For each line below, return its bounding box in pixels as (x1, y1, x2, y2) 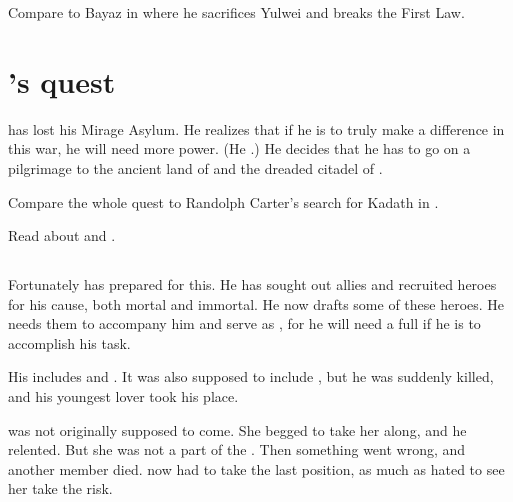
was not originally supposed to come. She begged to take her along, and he (8, 419, 467, 440)
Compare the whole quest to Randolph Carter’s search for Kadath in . (8, 191, 439, 212)
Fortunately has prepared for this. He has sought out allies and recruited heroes (8, 274, 497, 295)
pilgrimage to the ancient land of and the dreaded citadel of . (8, 157, 383, 178)
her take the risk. (8, 478, 113, 499)
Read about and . (8, 225, 116, 246)
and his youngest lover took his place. (8, 386, 239, 407)
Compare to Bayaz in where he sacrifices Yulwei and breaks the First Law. (8, 2, 465, 22)
